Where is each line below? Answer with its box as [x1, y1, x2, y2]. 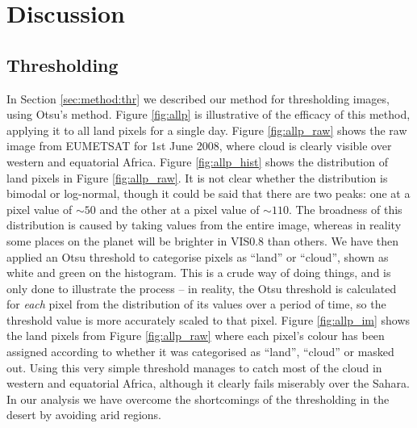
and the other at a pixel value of [99, 200, 260, 217]
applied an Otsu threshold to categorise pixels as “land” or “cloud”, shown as [6, 248, 389, 265]
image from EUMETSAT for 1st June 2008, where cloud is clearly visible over [6, 137, 392, 154]
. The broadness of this [288, 200, 402, 217]
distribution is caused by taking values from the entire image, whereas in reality [6, 216, 402, 233]
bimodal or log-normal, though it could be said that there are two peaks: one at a [6, 185, 411, 202]
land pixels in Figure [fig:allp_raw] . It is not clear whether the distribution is [6, 169, 388, 186]
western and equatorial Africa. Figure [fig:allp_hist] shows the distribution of [6, 153, 388, 170]
